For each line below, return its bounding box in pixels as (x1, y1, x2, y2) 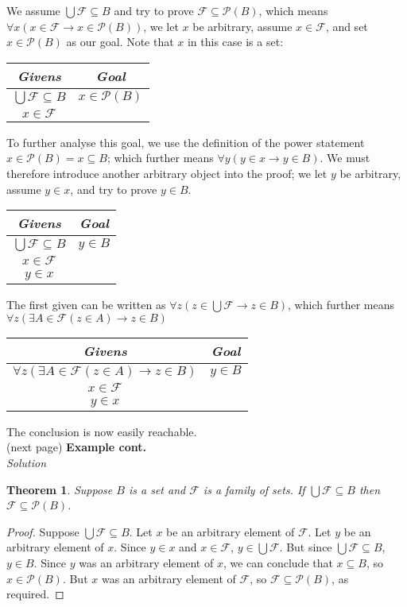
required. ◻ (6, 586, 64, 602)
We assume (6, 2, 60, 18)
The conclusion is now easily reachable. (6, 423, 197, 439)
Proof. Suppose (6, 523, 79, 539)
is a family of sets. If (203, 481, 305, 497)
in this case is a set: (187, 33, 284, 50)
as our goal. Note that (66, 33, 174, 50)
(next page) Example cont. (6, 439, 146, 455)
